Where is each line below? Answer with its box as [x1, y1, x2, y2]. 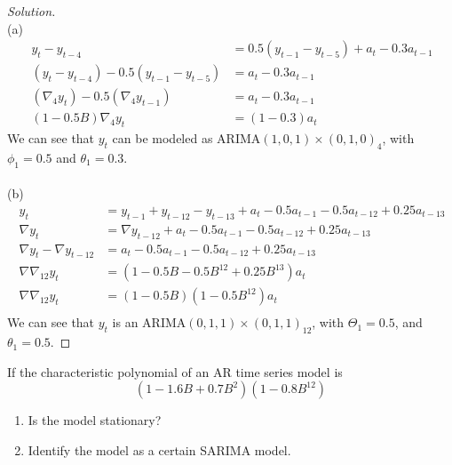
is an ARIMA [112, 313, 186, 332]
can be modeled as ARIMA [112, 129, 261, 148]
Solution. [7, 2, 56, 20]
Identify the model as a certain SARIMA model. [28, 441, 291, 460]
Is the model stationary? [28, 411, 162, 429]
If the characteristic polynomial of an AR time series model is [7, 362, 343, 381]
